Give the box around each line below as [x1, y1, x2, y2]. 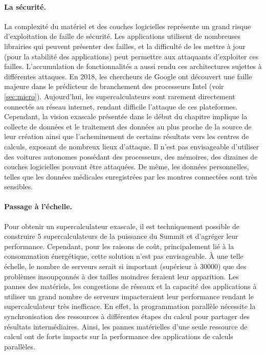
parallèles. [4, 341, 35, 351]
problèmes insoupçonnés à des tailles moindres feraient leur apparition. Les [4, 271, 239, 281]
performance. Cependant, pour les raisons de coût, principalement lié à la [4, 240, 234, 251]
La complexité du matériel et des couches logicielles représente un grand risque [4, 20, 251, 31]
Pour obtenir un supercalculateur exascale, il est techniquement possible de [4, 220, 240, 231]
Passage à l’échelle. [4, 201, 73, 212]
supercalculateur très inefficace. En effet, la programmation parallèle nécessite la [4, 301, 256, 312]
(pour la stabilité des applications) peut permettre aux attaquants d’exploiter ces [4, 51, 259, 61]
